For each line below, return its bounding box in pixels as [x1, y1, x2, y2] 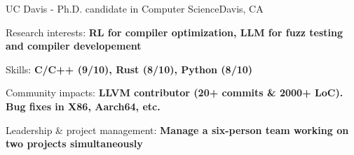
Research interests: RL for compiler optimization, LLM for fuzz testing [6, 24, 343, 39]
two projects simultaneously [6, 136, 143, 151]
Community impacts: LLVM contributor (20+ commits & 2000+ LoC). [6, 85, 343, 100]
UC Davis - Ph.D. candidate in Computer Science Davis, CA [6, 1, 264, 15]
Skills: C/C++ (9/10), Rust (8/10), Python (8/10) [6, 61, 253, 76]
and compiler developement [6, 38, 142, 53]
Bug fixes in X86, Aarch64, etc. [6, 98, 161, 113]
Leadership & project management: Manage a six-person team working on [6, 122, 349, 137]
